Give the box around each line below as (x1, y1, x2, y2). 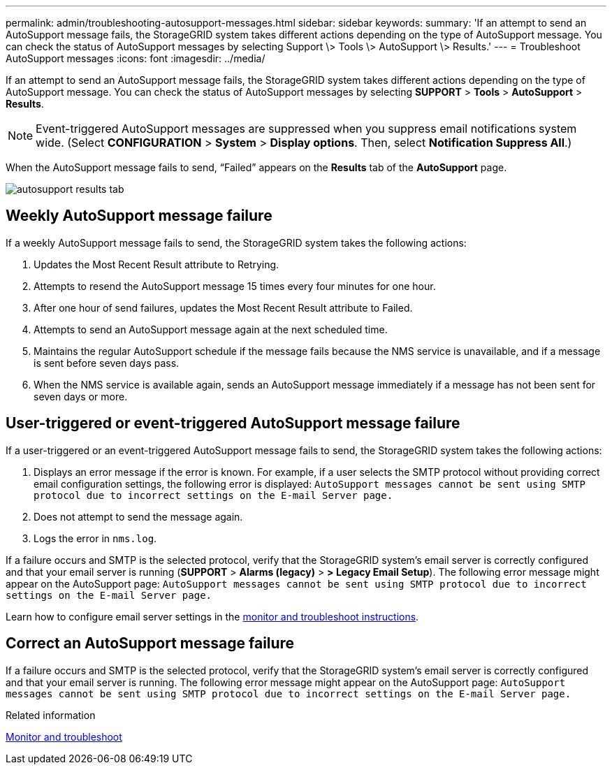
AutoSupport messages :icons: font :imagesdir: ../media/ (6, 52, 265, 64)
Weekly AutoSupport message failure (6, 207, 272, 225)
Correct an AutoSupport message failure (6, 634, 295, 653)
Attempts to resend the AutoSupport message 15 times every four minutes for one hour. (34, 279, 436, 292)
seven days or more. (34, 390, 128, 402)
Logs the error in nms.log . (34, 532, 157, 544)
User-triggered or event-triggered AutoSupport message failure (6, 414, 460, 433)
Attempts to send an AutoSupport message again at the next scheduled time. (34, 323, 388, 335)
